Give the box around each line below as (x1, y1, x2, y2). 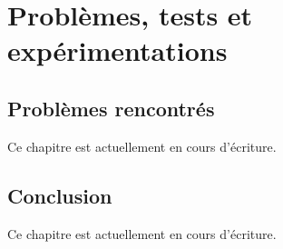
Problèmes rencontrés (7, 94, 215, 122)
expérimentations (7, 32, 228, 69)
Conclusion (7, 181, 112, 209)
